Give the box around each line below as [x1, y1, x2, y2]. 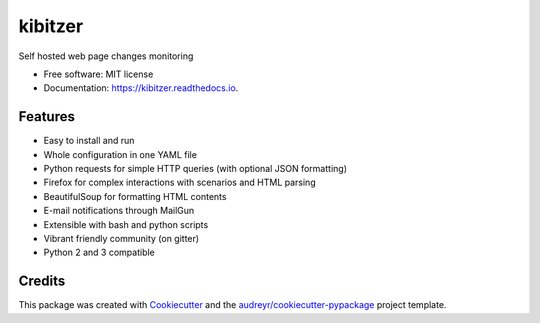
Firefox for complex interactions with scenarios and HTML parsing [43, 176, 316, 189]
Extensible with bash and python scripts [43, 218, 209, 230]
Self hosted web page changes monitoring [18, 50, 194, 62]
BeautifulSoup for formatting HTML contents [43, 190, 227, 202]
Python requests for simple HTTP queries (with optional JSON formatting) [43, 163, 347, 175]
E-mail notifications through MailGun [43, 205, 195, 217]
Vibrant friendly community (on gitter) [43, 232, 200, 244]
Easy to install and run [43, 135, 135, 147]
